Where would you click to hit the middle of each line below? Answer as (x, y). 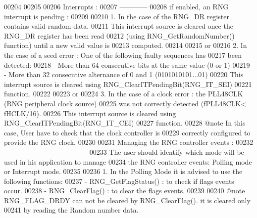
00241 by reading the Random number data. (71, 210)
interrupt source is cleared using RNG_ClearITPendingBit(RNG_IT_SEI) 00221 (128, 84)
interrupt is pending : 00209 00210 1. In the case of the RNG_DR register (117, 16)
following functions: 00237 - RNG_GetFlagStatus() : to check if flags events (119, 181)
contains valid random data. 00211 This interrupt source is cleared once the (119, 26)
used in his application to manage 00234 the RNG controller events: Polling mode (128, 161)
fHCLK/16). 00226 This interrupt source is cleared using (90, 113)
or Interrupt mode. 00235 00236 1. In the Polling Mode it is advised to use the (123, 171)
